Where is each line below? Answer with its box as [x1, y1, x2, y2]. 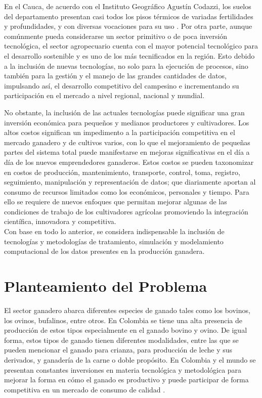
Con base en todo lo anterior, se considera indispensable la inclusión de [4, 226, 225, 237]
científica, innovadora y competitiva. [4, 216, 116, 227]
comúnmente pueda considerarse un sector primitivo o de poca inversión [4, 30, 228, 41]
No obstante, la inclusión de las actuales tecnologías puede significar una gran [4, 107, 245, 117]
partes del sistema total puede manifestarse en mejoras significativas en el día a [4, 147, 250, 157]
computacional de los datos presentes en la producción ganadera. [4, 246, 205, 256]
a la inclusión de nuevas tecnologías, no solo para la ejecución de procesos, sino [4, 60, 248, 71]
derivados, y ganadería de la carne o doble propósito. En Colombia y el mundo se [4, 354, 256, 365]
